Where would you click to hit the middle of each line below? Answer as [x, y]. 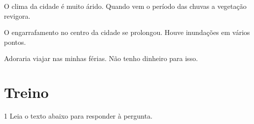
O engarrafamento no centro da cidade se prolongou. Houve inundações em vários [127, 32]
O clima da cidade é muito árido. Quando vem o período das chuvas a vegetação [125, 6]
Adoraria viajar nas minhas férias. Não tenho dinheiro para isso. [101, 58]
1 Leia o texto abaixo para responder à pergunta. [78, 116]
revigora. [17, 15]
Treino [26, 92]
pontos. [15, 42]
